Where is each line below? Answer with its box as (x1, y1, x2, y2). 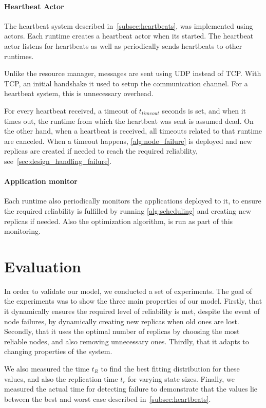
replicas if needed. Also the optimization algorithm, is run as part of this (4, 215, 233, 226)
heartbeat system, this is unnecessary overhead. (4, 88, 154, 99)
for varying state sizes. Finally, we (128, 373, 235, 384)
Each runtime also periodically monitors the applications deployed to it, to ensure (4, 195, 261, 206)
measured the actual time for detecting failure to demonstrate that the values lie (4, 383, 258, 394)
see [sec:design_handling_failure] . (4, 155, 112, 166)
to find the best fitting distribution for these (101, 363, 240, 374)
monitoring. (4, 226, 41, 236)
